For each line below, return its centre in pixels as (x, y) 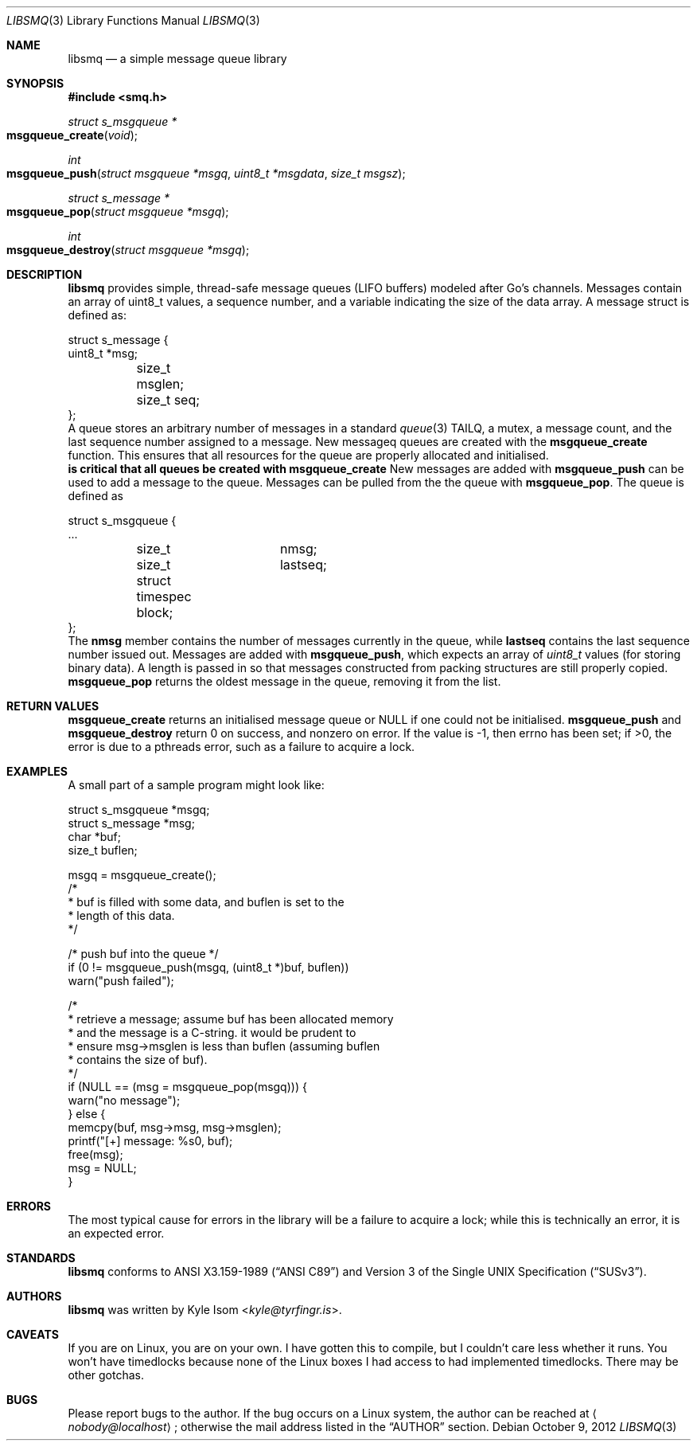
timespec (164, 596)
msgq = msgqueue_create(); (142, 875)
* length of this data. (121, 915)
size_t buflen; (103, 850)
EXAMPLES (37, 771)
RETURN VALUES (53, 706)
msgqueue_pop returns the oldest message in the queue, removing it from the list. (284, 681)
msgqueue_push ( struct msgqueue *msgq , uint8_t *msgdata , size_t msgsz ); (206, 173)
